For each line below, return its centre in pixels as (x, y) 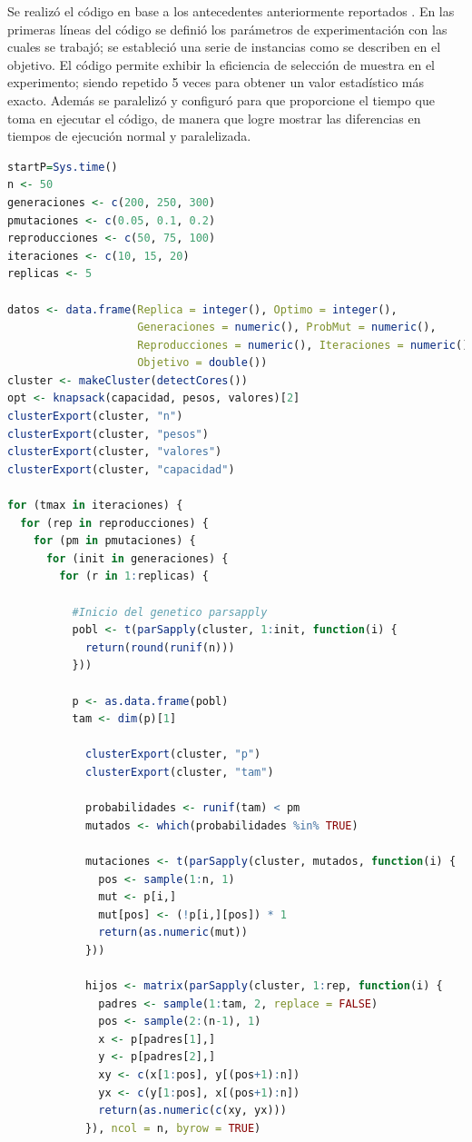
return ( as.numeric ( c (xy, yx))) (192, 1111)
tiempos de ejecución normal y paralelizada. (129, 136)
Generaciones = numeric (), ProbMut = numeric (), (287, 328)
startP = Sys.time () (63, 167)
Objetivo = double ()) (202, 363)
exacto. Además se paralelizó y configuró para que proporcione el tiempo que (221, 99)
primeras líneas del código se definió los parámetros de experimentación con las (227, 29)
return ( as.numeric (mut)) (173, 933)
